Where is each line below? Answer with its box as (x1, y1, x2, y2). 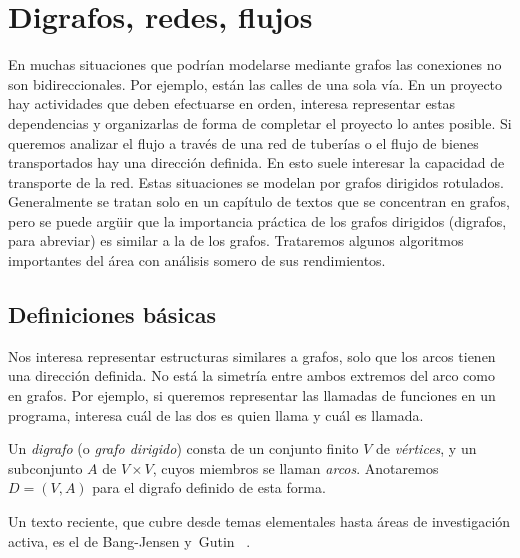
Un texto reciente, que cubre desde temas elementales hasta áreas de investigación (8, 511, 511, 532)
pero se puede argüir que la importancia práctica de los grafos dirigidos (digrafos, (8, 210, 507, 231)
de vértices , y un (376, 438, 477, 459)
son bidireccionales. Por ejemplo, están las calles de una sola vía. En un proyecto (8, 73, 503, 94)
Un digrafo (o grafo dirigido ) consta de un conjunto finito (8, 438, 359, 459)
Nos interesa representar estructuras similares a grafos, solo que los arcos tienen (8, 345, 496, 366)
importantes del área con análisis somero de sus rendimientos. (8, 250, 386, 271)
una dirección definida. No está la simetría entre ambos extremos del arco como (8, 365, 495, 386)
